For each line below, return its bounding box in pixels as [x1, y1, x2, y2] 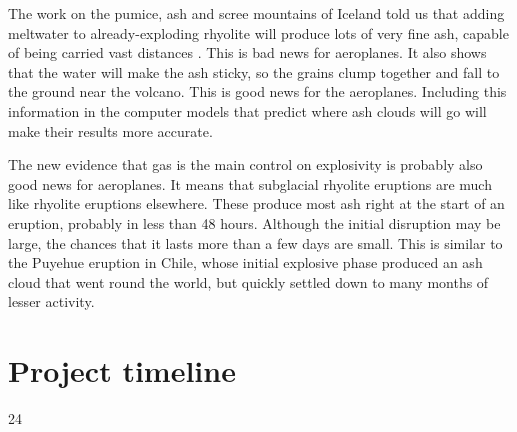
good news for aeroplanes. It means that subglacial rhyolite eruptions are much [8, 173, 492, 194]
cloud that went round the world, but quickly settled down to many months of [8, 271, 489, 292]
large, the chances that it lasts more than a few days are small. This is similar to [8, 232, 503, 253]
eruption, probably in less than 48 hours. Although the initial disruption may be [8, 212, 501, 233]
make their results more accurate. [8, 120, 213, 141]
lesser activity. [8, 291, 95, 312]
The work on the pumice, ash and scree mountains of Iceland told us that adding [8, 3, 505, 23]
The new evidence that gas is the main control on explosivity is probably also [8, 154, 483, 175]
